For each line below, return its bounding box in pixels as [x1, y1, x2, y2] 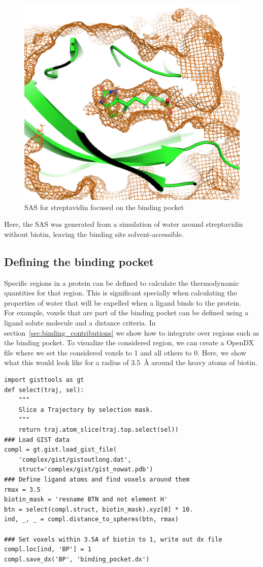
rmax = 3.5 [4, 486, 41, 493]
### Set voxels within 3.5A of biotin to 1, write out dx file [4, 535, 222, 543]
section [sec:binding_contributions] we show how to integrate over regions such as [4, 327, 259, 338]
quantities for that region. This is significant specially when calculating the [4, 287, 237, 298]
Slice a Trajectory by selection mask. [18, 406, 153, 413]
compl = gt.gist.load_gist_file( [4, 446, 117, 454]
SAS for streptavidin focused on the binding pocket [24, 201, 184, 212]
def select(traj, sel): [4, 386, 84, 394]
